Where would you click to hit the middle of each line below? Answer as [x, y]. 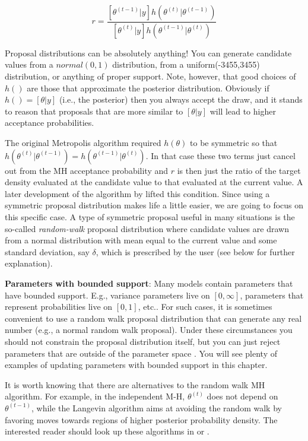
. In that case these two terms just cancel [220, 155]
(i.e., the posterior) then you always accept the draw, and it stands [181, 99]
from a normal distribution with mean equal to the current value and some [141, 240]
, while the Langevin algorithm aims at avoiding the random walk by [157, 407]
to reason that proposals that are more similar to [94, 111]
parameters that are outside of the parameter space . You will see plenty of [141, 353]
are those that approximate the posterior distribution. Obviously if [148, 88]
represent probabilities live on [59, 307]
